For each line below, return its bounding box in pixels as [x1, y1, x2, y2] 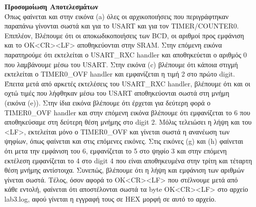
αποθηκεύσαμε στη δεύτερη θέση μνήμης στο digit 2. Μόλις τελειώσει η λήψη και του [4, 117, 252, 127]
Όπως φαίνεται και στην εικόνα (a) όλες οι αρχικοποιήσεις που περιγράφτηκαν [4, 11, 229, 21]
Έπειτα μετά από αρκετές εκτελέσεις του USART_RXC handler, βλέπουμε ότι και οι [4, 78, 251, 88]
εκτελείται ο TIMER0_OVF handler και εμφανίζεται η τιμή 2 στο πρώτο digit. [4, 69, 235, 79]
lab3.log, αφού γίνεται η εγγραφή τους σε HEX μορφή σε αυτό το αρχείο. [4, 193, 216, 204]
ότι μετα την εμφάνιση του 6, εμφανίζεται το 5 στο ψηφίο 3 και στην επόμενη [4, 145, 227, 155]
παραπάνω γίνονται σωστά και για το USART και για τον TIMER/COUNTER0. [4, 21, 239, 31]
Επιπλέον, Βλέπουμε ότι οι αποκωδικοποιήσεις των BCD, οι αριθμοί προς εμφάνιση [4, 30, 244, 40]
